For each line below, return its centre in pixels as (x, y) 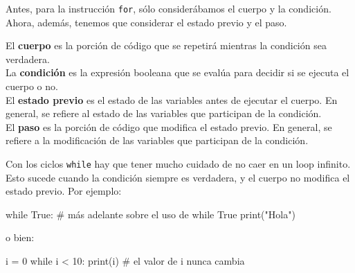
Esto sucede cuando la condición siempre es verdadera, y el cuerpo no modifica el (178, 177)
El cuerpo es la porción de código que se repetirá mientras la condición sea (166, 45)
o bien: (20, 237)
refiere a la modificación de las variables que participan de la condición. (157, 140)
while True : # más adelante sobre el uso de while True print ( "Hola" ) (151, 214)
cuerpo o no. (32, 86)
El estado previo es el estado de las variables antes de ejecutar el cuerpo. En (172, 99)
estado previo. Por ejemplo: (64, 191)
